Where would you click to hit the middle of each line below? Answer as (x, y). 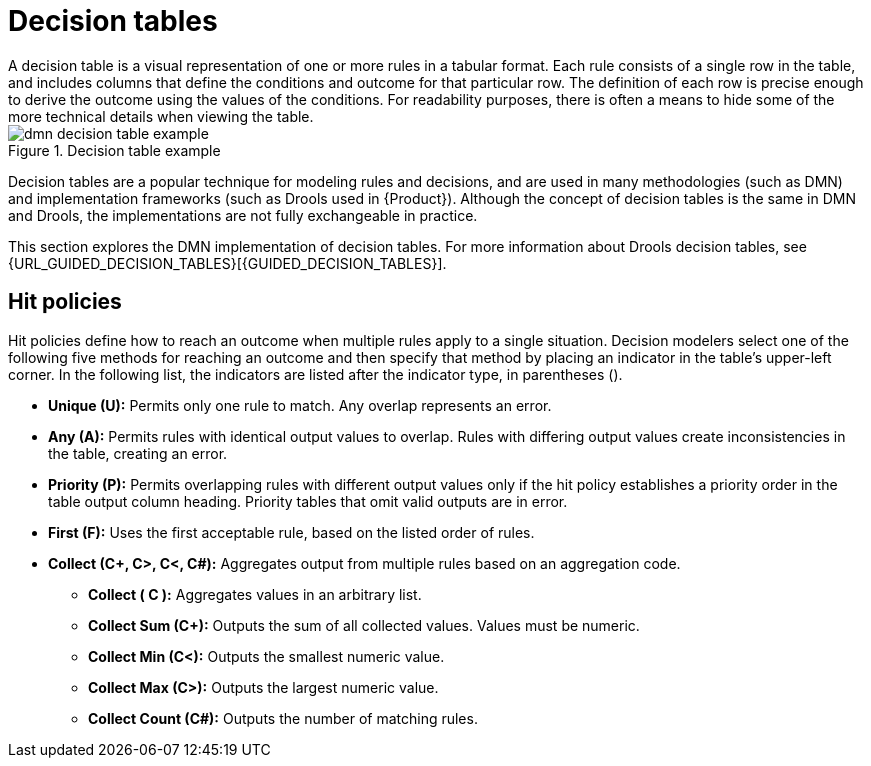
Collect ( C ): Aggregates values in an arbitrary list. (255, 594)
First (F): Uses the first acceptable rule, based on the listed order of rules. (291, 532)
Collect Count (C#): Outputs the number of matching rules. (283, 718)
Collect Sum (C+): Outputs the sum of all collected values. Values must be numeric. (364, 625)
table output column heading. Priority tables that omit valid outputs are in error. (308, 501)
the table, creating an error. (138, 453)
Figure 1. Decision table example (114, 150)
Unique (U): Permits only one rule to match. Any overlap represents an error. (300, 405)
